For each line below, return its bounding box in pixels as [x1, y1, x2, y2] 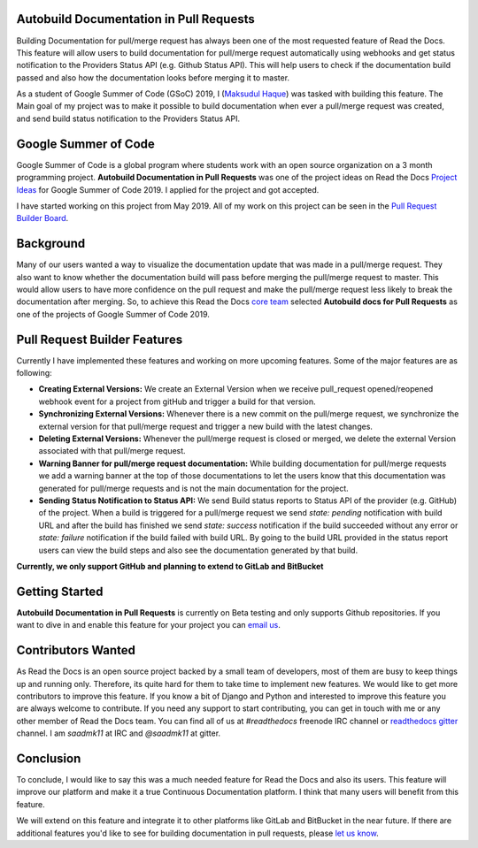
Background [16, 236, 86, 251]
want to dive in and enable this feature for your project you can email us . [16, 620, 281, 630]
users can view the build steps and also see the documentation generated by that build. [38, 545, 358, 555]
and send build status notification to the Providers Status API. [16, 113, 241, 124]
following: [16, 368, 52, 378]
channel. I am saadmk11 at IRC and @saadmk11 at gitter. [16, 728, 221, 738]
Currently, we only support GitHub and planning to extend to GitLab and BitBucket [16, 561, 324, 571]
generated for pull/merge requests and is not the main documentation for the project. [38, 483, 349, 493]
